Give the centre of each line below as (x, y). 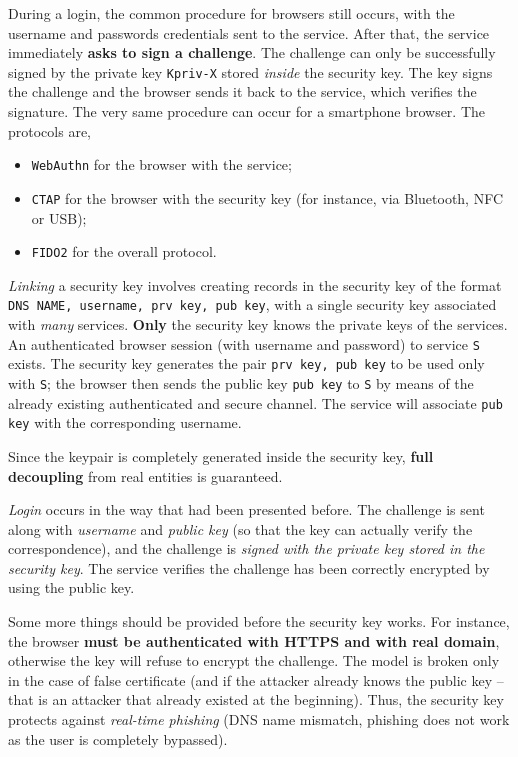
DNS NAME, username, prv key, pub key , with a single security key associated (252, 304)
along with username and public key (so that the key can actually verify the (240, 528)
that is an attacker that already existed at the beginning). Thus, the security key (256, 699)
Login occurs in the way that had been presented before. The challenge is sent (246, 509)
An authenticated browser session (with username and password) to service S (244, 343)
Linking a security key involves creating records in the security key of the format (255, 284)
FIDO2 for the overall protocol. (124, 251)
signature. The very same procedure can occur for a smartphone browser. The (247, 111)
